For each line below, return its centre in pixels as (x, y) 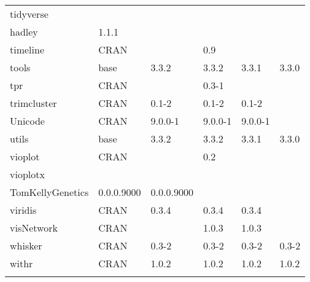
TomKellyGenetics (49, 192)
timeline (27, 49)
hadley (24, 32)
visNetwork (34, 228)
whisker (26, 245)
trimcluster (33, 103)
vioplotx (27, 174)
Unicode (27, 121)
